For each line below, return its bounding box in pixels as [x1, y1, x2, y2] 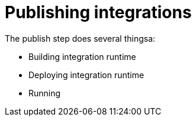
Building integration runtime [28, 51, 136, 62]
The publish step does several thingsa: [5, 33, 156, 43]
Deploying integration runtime [28, 69, 144, 80]
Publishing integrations [5, 2, 192, 22]
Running [28, 88, 61, 98]
